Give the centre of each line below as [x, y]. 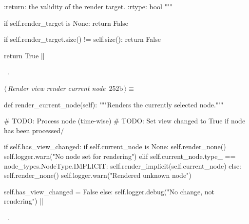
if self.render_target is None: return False [66, 23]
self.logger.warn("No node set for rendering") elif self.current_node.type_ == [120, 156]
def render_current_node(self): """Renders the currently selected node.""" [114, 104]
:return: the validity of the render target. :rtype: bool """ [88, 6]
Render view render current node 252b [65, 88]
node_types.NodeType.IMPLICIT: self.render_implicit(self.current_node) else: [123, 165]
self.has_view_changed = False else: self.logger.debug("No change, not [109, 191]
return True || [24, 55]
